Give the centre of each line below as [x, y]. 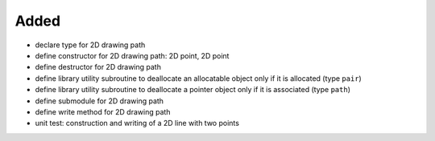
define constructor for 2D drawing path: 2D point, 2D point [132, 55]
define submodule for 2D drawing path [99, 101]
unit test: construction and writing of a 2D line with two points [137, 123]
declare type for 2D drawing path [90, 45]
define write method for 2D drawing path [103, 111]
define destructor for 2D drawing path [98, 67]
